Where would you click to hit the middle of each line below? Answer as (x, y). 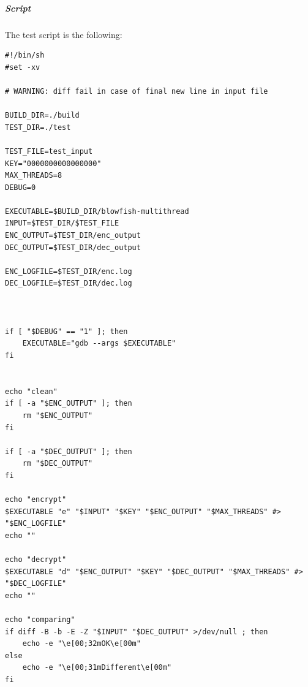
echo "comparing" (40, 620)
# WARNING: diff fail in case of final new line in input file (137, 91)
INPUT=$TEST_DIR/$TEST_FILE (62, 223)
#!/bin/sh (25, 55)
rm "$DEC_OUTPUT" (58, 464)
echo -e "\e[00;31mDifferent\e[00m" (97, 668)
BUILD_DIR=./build (42, 116)
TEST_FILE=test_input (49, 151)
